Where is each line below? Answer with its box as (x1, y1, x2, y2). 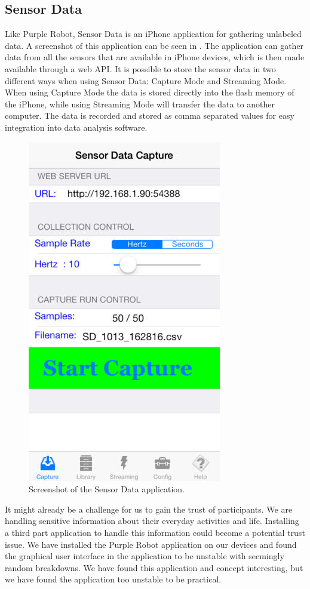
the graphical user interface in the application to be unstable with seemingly (5, 550, 284, 562)
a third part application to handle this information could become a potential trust (5, 526, 305, 538)
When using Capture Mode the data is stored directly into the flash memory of (5, 86, 294, 98)
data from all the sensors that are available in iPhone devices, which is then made (5, 51, 305, 63)
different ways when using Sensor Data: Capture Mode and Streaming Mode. (5, 74, 287, 87)
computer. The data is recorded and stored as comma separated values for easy (5, 109, 294, 122)
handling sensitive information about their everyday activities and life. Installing (5, 514, 299, 527)
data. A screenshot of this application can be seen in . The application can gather (5, 39, 304, 51)
